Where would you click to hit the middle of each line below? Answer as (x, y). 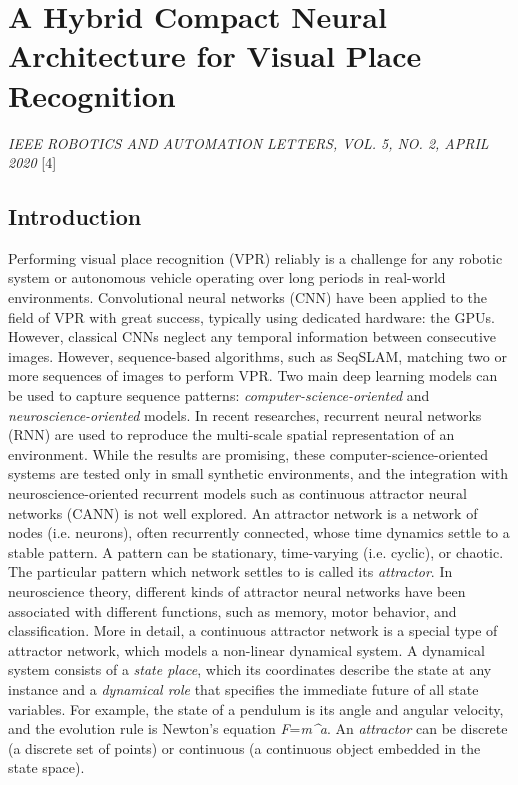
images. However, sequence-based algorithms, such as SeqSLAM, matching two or (257, 355)
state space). (46, 767)
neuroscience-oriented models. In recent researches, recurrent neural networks (245, 414)
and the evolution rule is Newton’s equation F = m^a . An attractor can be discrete (258, 728)
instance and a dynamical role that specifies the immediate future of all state (243, 688)
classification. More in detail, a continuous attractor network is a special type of (253, 630)
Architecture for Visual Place (215, 55)
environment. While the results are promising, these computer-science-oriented (248, 453)
